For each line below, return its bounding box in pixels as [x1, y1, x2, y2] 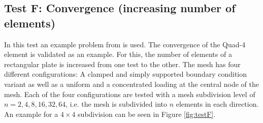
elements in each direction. [176, 99, 259, 109]
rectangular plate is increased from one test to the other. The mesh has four [4, 58, 241, 69]
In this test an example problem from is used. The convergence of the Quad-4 [4, 39, 246, 49]
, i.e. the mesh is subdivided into [65, 99, 167, 109]
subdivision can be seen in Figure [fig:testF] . [78, 108, 216, 119]
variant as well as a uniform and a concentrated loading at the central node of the [4, 78, 259, 89]
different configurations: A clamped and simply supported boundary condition [4, 69, 247, 79]
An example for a [4, 108, 58, 119]
